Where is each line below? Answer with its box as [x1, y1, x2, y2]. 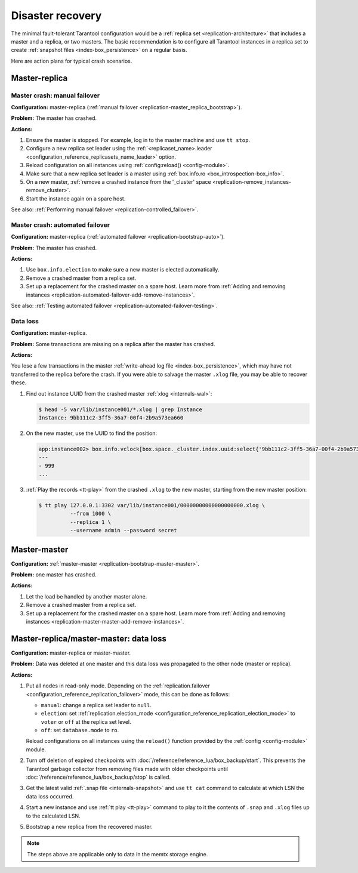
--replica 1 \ [69, 519, 112, 525]
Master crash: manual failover [11, 91, 100, 100]
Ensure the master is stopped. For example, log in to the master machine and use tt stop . [26, 137, 251, 144]
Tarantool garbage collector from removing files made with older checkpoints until [26, 765, 228, 772]
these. [11, 379, 27, 386]
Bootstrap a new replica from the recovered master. [26, 823, 153, 830]
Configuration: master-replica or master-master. [11, 649, 131, 656]
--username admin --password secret [69, 527, 177, 534]
